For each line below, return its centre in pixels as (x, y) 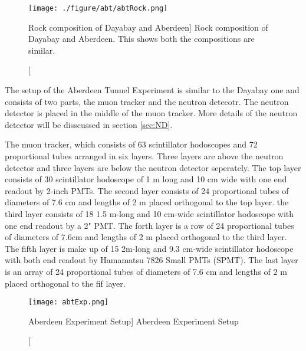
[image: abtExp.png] (69, 302)
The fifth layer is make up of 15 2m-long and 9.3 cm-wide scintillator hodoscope (149, 248)
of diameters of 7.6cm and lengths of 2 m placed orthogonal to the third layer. (146, 237)
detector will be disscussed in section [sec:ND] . (89, 124)
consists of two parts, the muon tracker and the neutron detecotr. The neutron (147, 101)
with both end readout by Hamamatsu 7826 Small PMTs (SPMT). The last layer (152, 260)
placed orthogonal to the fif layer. (65, 283)
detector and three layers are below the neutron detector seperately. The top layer (153, 167)
